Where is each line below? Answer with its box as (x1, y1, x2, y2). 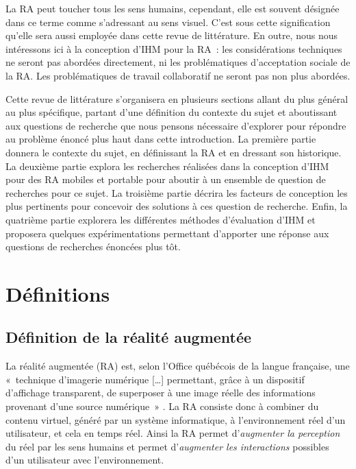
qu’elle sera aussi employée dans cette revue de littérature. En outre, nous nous (5, 28, 338, 43)
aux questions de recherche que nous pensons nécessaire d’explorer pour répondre (5, 118, 346, 132)
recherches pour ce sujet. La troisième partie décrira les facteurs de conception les (5, 185, 348, 200)
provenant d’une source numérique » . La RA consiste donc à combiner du (5, 399, 319, 413)
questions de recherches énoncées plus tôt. (5, 239, 181, 254)
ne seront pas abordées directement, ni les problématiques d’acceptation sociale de (5, 55, 351, 69)
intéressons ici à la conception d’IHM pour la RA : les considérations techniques (5, 41, 342, 56)
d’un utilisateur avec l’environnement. (5, 453, 164, 467)
